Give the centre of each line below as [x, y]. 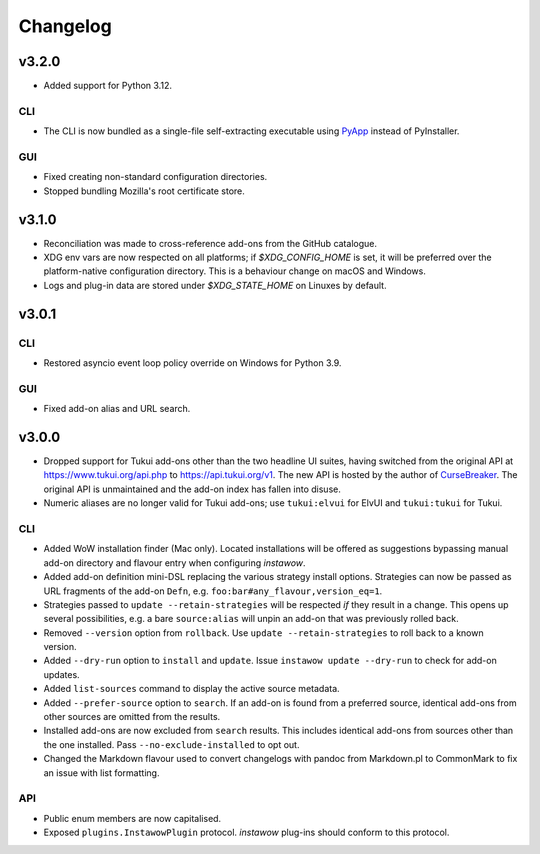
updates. [61, 674]
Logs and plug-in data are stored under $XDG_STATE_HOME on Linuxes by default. [215, 285]
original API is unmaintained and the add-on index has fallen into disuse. [192, 489]
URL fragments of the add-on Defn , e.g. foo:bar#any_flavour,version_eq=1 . [213, 591]
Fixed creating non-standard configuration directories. [155, 177]
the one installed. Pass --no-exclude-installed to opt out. [171, 744]
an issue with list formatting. [101, 772]
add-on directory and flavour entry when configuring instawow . [174, 562]
